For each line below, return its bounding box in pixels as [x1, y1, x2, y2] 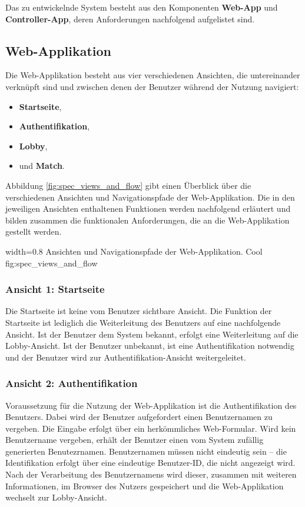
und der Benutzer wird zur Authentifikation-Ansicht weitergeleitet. [5, 351, 246, 363]
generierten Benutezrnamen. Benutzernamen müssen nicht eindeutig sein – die [5, 445, 287, 457]
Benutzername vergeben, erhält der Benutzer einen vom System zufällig [5, 433, 264, 446]
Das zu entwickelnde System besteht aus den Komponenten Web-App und [5, 1, 278, 13]
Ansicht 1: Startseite [5, 282, 105, 296]
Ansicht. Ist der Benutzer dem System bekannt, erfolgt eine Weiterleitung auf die [5, 328, 299, 340]
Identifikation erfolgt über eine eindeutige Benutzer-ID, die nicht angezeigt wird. [5, 456, 296, 469]
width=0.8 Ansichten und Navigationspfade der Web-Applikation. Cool [5, 245, 263, 257]
